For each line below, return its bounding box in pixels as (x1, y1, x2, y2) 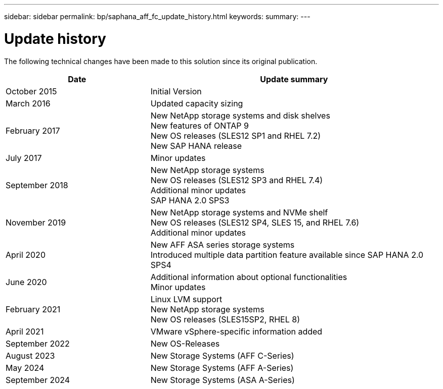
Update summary (260, 74, 328, 84)
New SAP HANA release (150, 140, 242, 151)
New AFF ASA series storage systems (150, 239, 295, 250)
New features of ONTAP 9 (150, 120, 249, 131)
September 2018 (6, 180, 68, 190)
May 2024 (6, 362, 45, 373)
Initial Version (150, 86, 202, 96)
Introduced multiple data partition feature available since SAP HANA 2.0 (150, 249, 424, 260)
